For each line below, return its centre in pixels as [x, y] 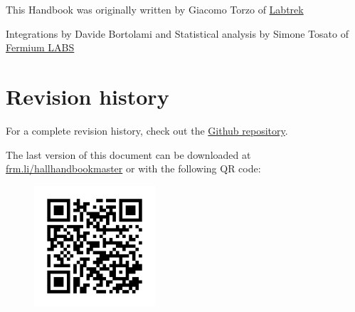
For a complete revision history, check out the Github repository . [147, 130]
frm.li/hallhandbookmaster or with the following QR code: [133, 168]
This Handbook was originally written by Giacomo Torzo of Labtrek [155, 9]
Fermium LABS [40, 47]
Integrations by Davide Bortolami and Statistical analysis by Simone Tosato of [177, 33]
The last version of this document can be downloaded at [128, 154]
